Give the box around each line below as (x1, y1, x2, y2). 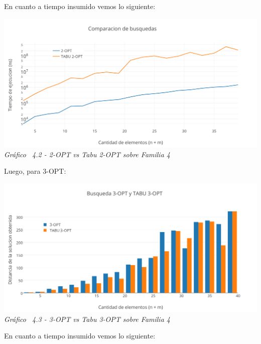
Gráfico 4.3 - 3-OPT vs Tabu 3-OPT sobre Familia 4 (4, 313, 170, 324)
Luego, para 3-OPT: (4, 166, 66, 176)
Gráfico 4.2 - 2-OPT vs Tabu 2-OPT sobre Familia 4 (4, 149, 170, 159)
